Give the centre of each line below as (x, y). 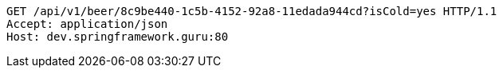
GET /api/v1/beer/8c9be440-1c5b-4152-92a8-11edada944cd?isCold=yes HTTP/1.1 (252, 11)
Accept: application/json (87, 24)
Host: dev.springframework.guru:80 (118, 37)
